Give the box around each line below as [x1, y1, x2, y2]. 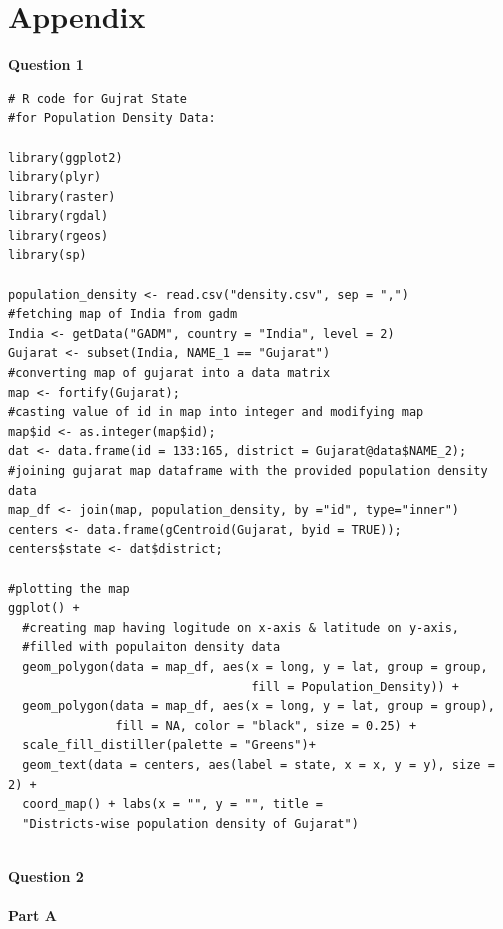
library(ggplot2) [8, 150, 123, 165]
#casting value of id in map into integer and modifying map [8, 405, 424, 420]
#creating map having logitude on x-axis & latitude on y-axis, [22, 620, 460, 635]
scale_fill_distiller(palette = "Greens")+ [22, 738, 316, 753]
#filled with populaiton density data [22, 640, 281, 655]
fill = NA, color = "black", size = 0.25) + [115, 718, 417, 733]
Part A [8, 905, 57, 926]
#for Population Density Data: [8, 111, 216, 126]
